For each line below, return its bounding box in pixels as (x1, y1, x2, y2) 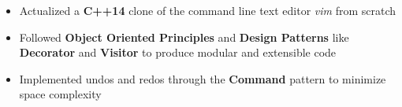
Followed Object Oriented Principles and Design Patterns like (19, 28, 349, 45)
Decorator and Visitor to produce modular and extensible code (19, 44, 337, 61)
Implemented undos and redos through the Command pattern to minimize (19, 70, 386, 87)
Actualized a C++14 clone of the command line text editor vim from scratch (19, 2, 396, 18)
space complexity (19, 86, 102, 102)
